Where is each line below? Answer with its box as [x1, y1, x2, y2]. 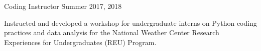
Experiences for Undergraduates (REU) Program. [4, 37, 157, 47]
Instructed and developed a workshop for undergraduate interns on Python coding [4, 17, 257, 28]
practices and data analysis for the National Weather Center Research [4, 27, 219, 38]
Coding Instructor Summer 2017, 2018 [4, 1, 122, 11]
